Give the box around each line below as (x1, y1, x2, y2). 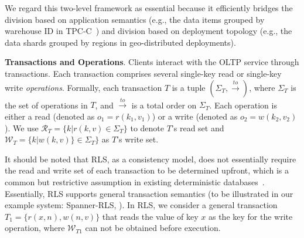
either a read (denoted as (5, 110, 95, 122)
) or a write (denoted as (152, 110, 238, 122)
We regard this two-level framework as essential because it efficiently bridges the (5, 2, 293, 13)
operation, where (5, 222, 65, 234)
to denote (130, 121, 164, 134)
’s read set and (171, 121, 224, 134)
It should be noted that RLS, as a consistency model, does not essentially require (5, 152, 296, 165)
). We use (5, 121, 39, 134)
